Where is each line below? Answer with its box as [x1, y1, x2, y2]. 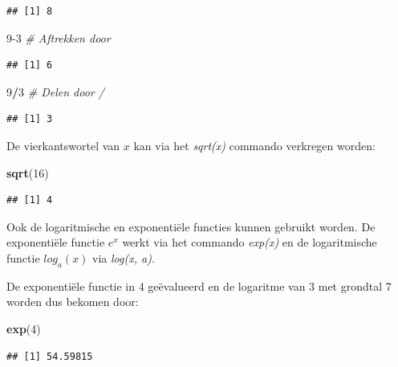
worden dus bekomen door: [6, 293, 139, 310]
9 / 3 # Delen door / [6, 83, 104, 100]
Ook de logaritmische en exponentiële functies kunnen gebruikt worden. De [6, 218, 376, 234]
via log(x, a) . [92, 249, 155, 266]
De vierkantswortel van [6, 137, 120, 153]
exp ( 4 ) [6, 320, 41, 336]
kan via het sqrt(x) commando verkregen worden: [133, 137, 376, 153]
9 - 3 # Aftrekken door [6, 29, 111, 46]
